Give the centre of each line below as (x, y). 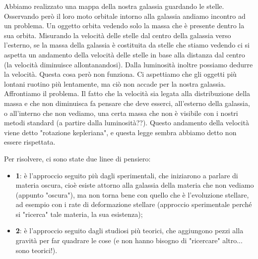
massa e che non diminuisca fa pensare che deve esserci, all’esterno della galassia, (127, 103)
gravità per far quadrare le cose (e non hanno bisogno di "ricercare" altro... (129, 240)
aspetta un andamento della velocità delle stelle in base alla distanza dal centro (125, 54)
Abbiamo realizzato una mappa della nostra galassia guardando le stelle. (114, 6)
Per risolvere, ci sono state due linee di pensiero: (77, 158)
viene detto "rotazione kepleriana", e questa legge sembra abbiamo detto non (120, 132)
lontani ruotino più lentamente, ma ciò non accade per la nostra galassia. (115, 83)
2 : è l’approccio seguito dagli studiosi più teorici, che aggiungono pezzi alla (129, 231)
